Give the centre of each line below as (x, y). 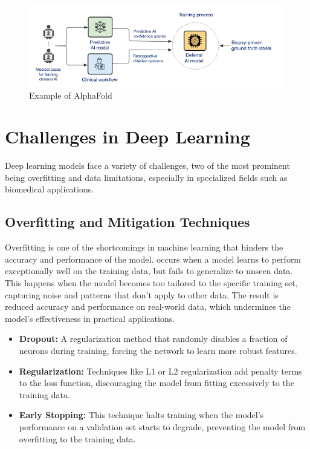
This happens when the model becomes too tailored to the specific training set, (151, 282)
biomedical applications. (50, 189)
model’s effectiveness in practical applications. (90, 318)
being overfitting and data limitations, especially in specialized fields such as (146, 177)
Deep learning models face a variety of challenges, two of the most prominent (147, 166)
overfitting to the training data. (77, 438)
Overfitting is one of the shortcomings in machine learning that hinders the (144, 247)
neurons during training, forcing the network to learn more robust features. (158, 350)
